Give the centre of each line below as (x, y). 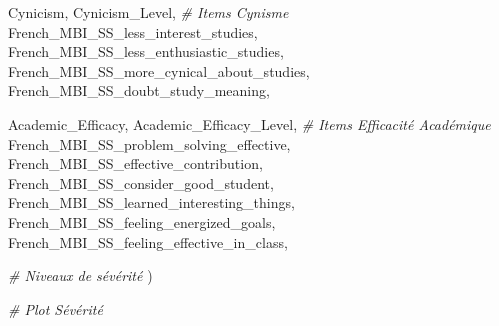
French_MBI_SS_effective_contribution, (135, 163)
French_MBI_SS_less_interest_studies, (133, 31)
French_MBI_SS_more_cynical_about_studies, (159, 70)
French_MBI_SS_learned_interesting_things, (151, 202)
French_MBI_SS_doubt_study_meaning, (139, 90)
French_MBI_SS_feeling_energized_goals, (142, 221)
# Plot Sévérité (55, 308)
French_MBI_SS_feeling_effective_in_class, (148, 241)
